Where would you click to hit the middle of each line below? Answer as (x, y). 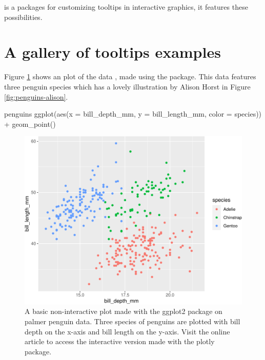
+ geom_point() (30, 123)
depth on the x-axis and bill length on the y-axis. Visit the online (127, 331)
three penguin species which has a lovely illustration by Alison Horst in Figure (127, 86)
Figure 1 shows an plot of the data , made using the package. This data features (130, 76)
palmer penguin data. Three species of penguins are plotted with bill (132, 321)
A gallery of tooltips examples (113, 52)
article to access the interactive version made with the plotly (120, 341)
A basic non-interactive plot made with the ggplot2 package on (124, 311)
